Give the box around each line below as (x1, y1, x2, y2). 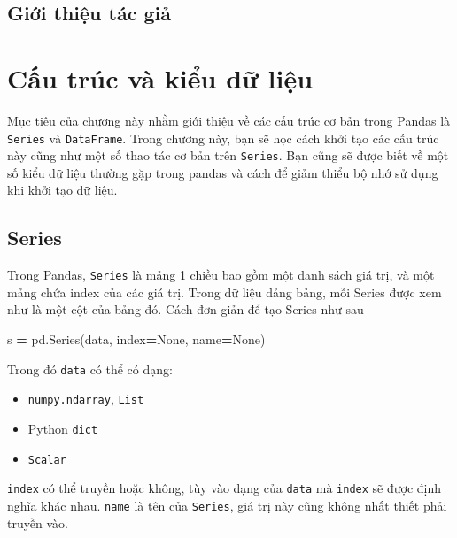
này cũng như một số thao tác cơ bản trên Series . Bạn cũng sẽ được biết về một (7, 146, 449, 165)
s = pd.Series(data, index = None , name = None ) (7, 330, 266, 349)
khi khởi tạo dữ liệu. (7, 181, 118, 199)
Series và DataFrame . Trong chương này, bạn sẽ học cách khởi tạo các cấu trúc (7, 128, 439, 147)
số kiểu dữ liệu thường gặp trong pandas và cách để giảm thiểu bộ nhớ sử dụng (7, 163, 438, 181)
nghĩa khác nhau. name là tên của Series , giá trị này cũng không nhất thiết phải (7, 496, 447, 514)
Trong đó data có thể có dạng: (7, 359, 173, 378)
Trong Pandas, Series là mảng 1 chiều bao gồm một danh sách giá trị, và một (7, 265, 435, 284)
